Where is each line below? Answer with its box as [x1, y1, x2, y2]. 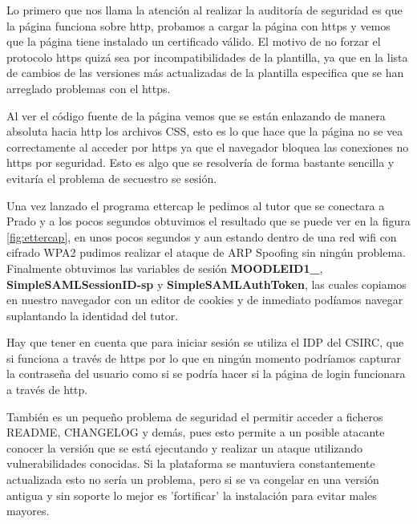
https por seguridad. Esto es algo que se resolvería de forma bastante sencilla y [6, 154, 395, 171]
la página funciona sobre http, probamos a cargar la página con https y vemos [6, 17, 391, 34]
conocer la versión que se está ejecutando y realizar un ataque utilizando [6, 439, 363, 456]
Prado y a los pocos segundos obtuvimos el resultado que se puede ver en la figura [6, 213, 411, 230]
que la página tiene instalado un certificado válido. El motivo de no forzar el [6, 33, 381, 50]
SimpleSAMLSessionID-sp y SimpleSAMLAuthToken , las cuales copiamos [6, 275, 407, 292]
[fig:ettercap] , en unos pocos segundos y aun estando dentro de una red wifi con [6, 228, 397, 245]
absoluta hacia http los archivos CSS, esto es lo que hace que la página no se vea [6, 123, 403, 140]
